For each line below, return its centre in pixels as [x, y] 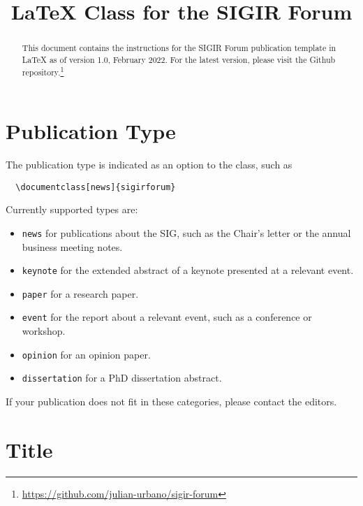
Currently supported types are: [72, 209]
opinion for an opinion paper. [86, 354]
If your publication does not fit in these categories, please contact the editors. [171, 402]
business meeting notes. [72, 246]
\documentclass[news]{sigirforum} [96, 187]
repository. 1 [43, 71]
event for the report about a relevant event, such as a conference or [167, 317]
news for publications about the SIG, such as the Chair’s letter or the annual [186, 232]
